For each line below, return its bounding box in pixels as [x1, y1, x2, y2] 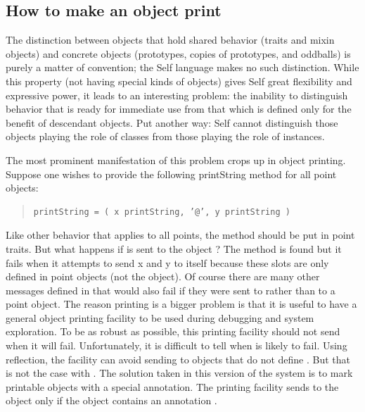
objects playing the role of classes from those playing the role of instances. [6, 129, 325, 144]
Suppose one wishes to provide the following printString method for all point [6, 166, 337, 181]
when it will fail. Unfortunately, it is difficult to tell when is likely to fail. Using [6, 338, 347, 353]
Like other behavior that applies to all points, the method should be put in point [6, 227, 355, 242]
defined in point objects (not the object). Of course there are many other [6, 269, 320, 284]
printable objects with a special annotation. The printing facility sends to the [6, 379, 339, 394]
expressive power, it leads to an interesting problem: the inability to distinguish [6, 87, 348, 102]
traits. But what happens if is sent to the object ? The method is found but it [6, 241, 342, 256]
